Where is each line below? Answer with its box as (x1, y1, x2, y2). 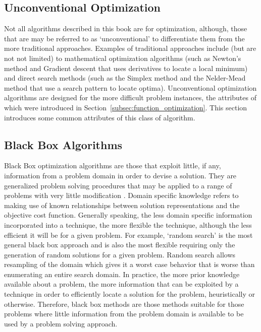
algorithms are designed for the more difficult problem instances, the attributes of (4, 92, 256, 103)
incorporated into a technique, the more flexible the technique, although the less (4, 219, 252, 230)
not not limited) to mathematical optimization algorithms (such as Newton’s (4, 52, 241, 63)
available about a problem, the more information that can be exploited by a (4, 279, 239, 289)
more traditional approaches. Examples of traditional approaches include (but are (4, 43, 256, 53)
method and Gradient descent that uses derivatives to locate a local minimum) (4, 62, 248, 73)
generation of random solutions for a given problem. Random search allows (4, 249, 236, 259)
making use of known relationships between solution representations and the (4, 200, 240, 210)
